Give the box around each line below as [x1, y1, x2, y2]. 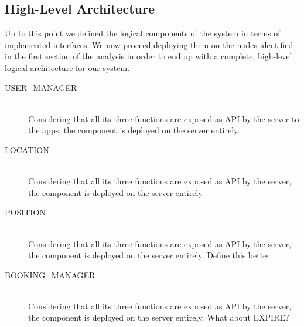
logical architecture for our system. [5, 61, 130, 73]
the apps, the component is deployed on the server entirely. [28, 124, 240, 136]
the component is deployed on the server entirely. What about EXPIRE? [28, 311, 289, 323]
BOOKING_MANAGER [5, 268, 95, 281]
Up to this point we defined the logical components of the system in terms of [5, 27, 281, 39]
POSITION [5, 206, 46, 218]
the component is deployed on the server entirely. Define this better [28, 249, 270, 261]
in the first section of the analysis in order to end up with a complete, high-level [5, 50, 292, 62]
